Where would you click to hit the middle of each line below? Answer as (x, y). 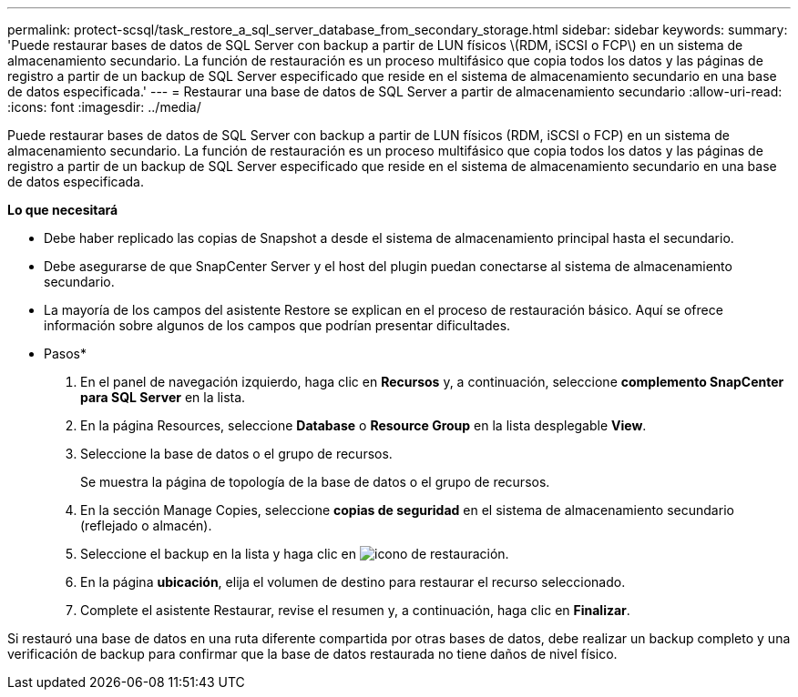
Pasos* (65, 354)
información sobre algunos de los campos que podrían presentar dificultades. (277, 325)
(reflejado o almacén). (146, 525)
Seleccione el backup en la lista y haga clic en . (295, 554)
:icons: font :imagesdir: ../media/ (104, 107)
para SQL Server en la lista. (163, 397)
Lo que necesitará (63, 210)
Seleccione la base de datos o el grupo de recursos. (236, 454)
